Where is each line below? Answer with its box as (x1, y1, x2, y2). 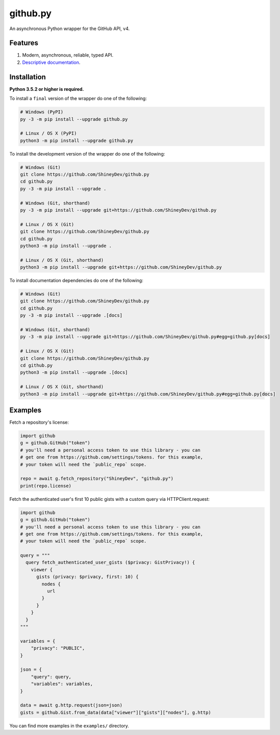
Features (9, 39, 38, 47)
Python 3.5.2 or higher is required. (9, 86, 84, 92)
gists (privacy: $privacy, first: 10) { (36, 574, 139, 580)
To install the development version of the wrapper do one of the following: (9, 150, 165, 157)
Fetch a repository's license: (9, 419, 69, 425)
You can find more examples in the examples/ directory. (9, 722, 130, 729)
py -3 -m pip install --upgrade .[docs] (20, 313, 122, 318)
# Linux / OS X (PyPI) (20, 131, 77, 136)
